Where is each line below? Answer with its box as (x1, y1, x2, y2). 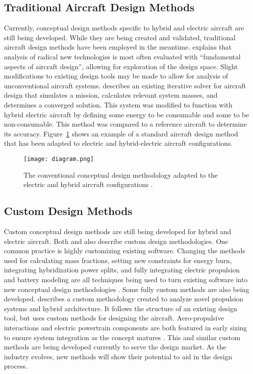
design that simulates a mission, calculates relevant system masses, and (4, 90, 218, 100)
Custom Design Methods (4, 203, 132, 218)
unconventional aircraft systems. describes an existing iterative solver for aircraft (4, 80, 246, 90)
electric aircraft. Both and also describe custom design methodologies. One (4, 236, 228, 246)
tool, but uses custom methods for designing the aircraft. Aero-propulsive (4, 313, 224, 323)
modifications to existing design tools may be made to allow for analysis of (4, 71, 228, 81)
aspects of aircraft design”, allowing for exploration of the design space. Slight (4, 61, 238, 71)
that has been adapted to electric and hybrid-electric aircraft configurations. (4, 138, 233, 148)
